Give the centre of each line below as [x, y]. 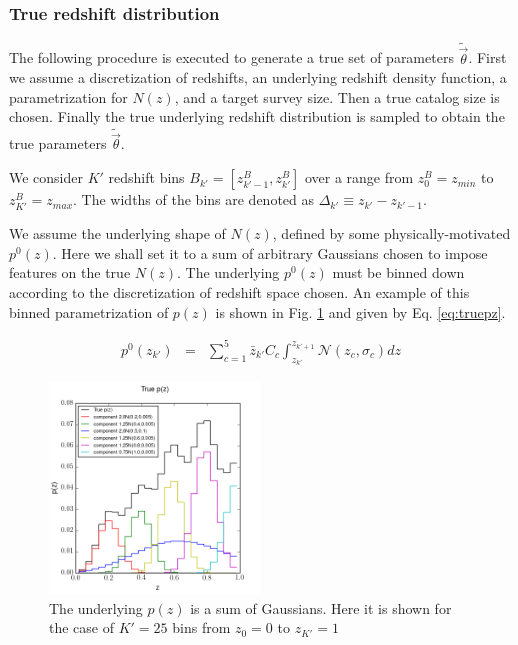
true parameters [58, 143]
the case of [82, 627]
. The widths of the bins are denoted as [194, 199]
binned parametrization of [89, 311]
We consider [46, 177]
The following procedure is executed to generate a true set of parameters [231, 57]
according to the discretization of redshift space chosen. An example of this [239, 292]
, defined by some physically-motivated [391, 233]
